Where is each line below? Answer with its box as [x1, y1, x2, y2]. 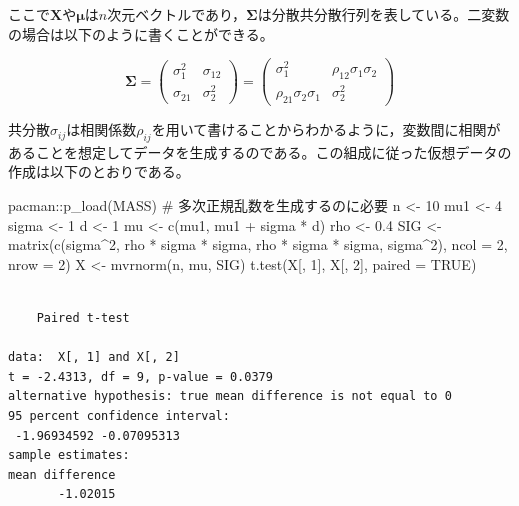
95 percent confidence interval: [8, 408, 230, 423]
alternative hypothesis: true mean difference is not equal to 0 [8, 389, 452, 404]
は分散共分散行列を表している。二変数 [257, 4, 510, 24]
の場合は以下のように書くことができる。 [8, 23, 274, 44]
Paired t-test [36, 311, 130, 326]
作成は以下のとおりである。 [8, 161, 190, 182]
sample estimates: [8, 448, 130, 463]
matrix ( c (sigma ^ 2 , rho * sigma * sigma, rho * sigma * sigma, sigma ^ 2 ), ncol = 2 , [8, 234, 508, 255]
